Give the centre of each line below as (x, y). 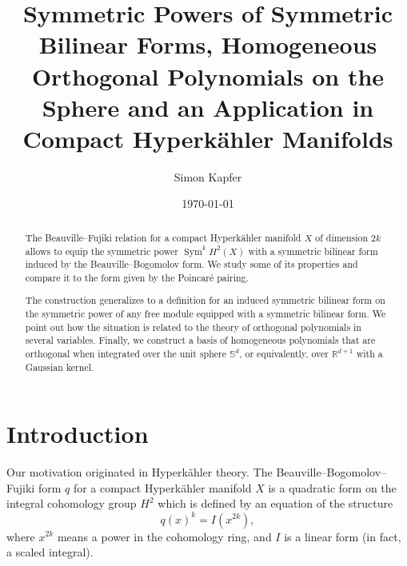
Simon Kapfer (208, 176)
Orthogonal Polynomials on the (208, 76)
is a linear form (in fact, (343, 536)
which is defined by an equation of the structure (275, 503)
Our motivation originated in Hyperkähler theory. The (140, 472)
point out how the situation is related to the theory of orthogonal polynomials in (193, 327)
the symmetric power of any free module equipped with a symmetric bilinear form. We (205, 314)
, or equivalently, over (284, 353)
